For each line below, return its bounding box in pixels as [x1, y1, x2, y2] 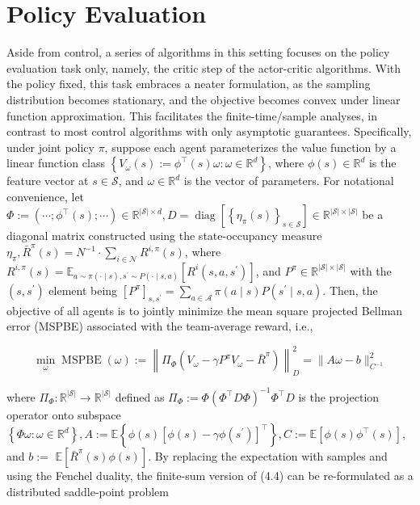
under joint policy [6, 138, 94, 155]
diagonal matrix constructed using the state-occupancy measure [6, 227, 322, 244]
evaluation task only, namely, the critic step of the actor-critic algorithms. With [6, 59, 401, 76]
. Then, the [322, 281, 378, 298]
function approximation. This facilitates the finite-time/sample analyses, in [6, 107, 377, 124]
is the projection [298, 388, 380, 405]
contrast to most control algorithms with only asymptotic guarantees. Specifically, [6, 123, 412, 140]
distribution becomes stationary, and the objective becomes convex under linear [6, 90, 401, 107]
